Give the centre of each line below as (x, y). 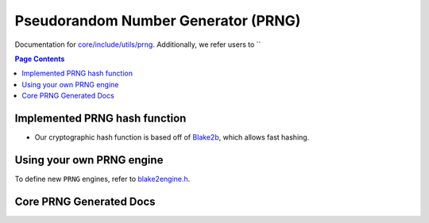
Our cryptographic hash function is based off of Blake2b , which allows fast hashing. (172, 137)
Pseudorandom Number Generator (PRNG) (158, 21)
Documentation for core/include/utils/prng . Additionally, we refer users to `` (138, 44)
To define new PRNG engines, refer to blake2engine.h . (102, 179)
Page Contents (40, 59)
